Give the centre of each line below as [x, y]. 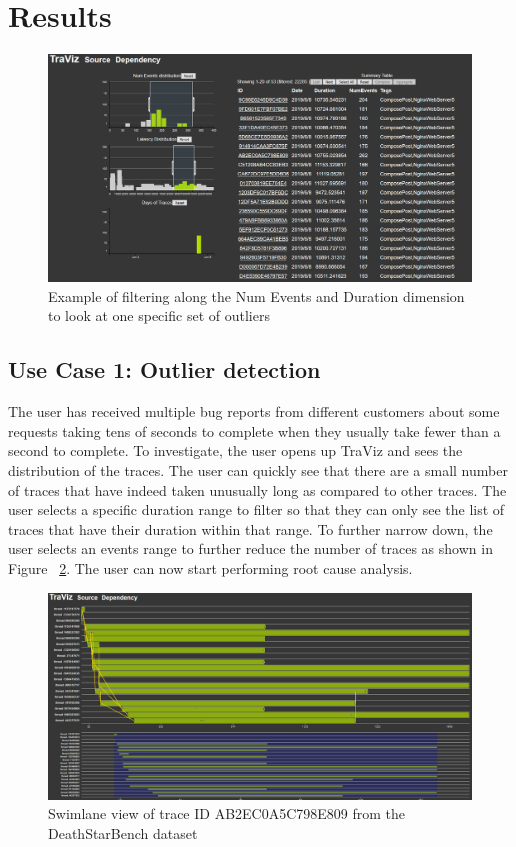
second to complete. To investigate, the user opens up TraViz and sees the [235, 450]
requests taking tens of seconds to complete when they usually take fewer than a [254, 430]
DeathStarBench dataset [123, 833]
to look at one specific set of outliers [159, 315]
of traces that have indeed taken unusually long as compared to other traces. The [257, 489]
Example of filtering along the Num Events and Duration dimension [256, 295]
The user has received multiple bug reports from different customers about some [254, 411]
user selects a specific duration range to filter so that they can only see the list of [256, 509]
